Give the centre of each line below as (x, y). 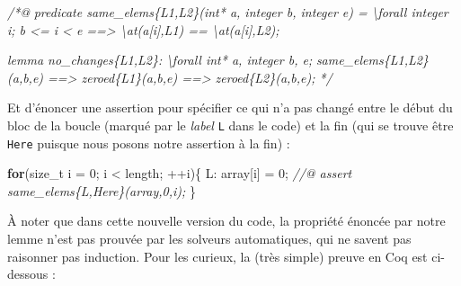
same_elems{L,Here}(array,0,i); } (102, 190)
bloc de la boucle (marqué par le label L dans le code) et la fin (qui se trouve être (230, 125)
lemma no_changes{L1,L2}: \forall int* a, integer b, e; (160, 60)
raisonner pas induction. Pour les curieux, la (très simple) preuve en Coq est (217, 256)
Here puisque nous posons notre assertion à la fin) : (149, 143)
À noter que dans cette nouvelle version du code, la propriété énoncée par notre (226, 221)
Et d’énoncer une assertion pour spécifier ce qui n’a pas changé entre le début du (230, 107)
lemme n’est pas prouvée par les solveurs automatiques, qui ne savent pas (209, 239)
